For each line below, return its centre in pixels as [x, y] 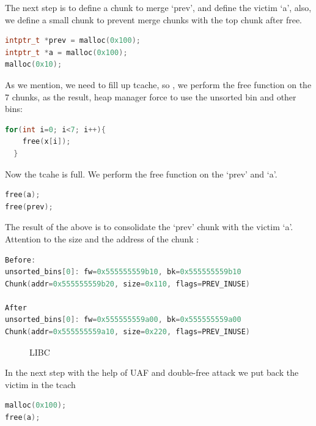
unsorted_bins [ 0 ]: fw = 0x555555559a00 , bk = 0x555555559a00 [123, 320]
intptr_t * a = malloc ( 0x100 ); [66, 52]
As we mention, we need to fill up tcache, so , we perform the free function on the [158, 84]
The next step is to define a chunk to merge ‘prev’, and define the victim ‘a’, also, [158, 7]
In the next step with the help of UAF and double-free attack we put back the [152, 372]
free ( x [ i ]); [46, 142]
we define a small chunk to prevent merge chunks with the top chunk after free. [153, 19]
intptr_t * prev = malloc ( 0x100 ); [73, 41]
